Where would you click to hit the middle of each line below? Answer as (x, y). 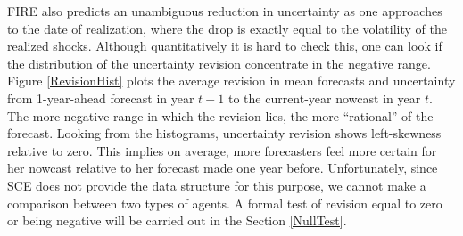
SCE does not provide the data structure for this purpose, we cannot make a (217, 185)
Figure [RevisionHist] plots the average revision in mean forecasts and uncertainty (231, 81)
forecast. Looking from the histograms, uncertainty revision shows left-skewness (224, 133)
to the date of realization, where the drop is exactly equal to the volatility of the (227, 28)
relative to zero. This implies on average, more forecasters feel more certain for (222, 150)
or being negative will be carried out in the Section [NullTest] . (177, 220)
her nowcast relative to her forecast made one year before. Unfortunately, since (223, 168)
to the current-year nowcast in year (324, 98)
